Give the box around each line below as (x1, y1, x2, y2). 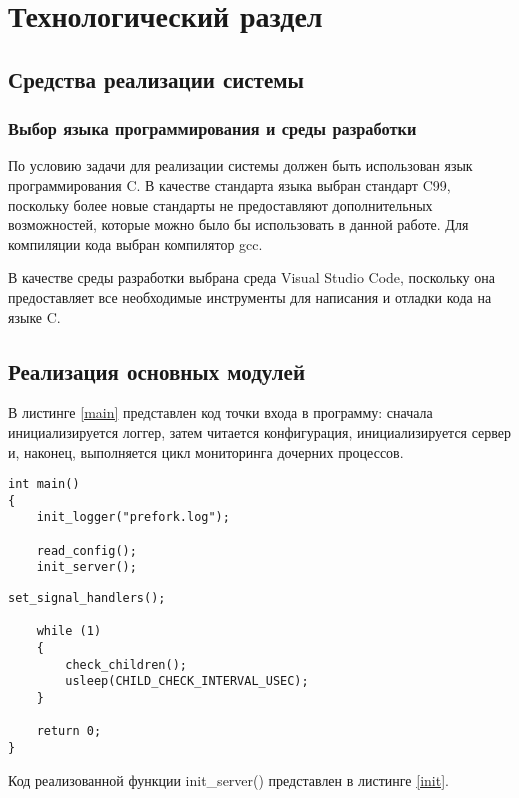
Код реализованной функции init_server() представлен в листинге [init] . (8, 769, 449, 790)
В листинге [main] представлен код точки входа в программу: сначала (8, 402, 433, 423)
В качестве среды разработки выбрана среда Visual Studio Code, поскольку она (8, 267, 495, 288)
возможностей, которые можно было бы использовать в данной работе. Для (8, 214, 469, 235)
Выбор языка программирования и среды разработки (8, 116, 417, 141)
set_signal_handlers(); (8, 591, 166, 606)
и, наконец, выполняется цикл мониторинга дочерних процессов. (8, 441, 404, 462)
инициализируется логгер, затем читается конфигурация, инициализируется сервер (8, 421, 512, 442)
